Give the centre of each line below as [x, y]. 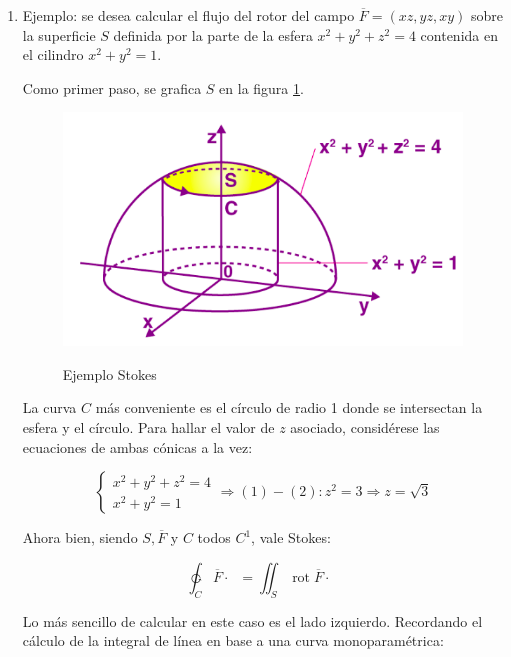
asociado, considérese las [365, 426]
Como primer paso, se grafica [112, 87]
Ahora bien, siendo [80, 537]
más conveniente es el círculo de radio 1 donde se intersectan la [289, 407]
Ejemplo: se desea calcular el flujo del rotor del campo [188, 15]
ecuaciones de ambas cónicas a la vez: [137, 446]
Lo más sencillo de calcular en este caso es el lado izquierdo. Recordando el [252, 620]
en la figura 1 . [261, 87]
